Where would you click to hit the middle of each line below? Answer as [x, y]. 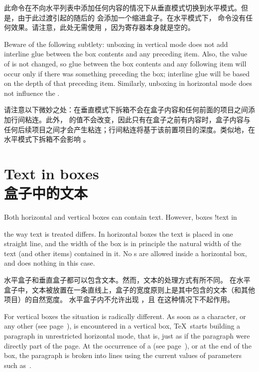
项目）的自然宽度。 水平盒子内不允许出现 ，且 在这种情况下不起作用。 [119, 299]
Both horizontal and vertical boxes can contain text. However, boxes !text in [121, 217]
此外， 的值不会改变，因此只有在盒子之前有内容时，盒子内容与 [148, 119]
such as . [18, 365]
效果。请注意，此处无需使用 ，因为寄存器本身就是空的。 [103, 27]
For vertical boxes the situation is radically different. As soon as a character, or [125, 316]
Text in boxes [52, 173]
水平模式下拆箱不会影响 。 [47, 139]
